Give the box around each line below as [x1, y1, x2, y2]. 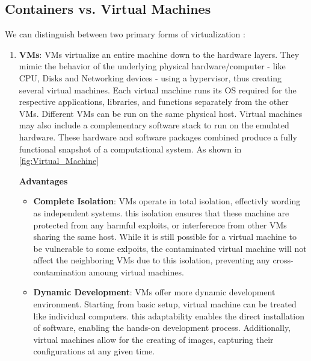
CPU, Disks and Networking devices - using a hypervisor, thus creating [19, 71, 282, 84]
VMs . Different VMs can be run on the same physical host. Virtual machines [19, 107, 303, 119]
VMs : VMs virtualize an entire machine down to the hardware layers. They [19, 48, 300, 60]
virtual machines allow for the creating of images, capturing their [33, 333, 274, 345]
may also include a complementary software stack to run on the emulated [19, 119, 289, 131]
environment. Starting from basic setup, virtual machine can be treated [33, 298, 297, 310]
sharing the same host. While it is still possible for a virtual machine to [33, 230, 297, 243]
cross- [273, 254, 294, 266]
